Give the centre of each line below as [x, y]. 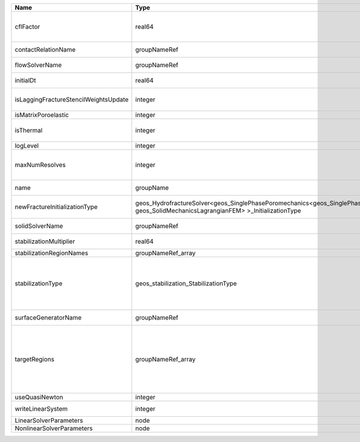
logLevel [27, 146]
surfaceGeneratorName [48, 317]
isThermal [29, 130]
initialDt [25, 80]
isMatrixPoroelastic [42, 115]
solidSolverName [39, 226]
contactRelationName [45, 50]
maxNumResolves [40, 165]
